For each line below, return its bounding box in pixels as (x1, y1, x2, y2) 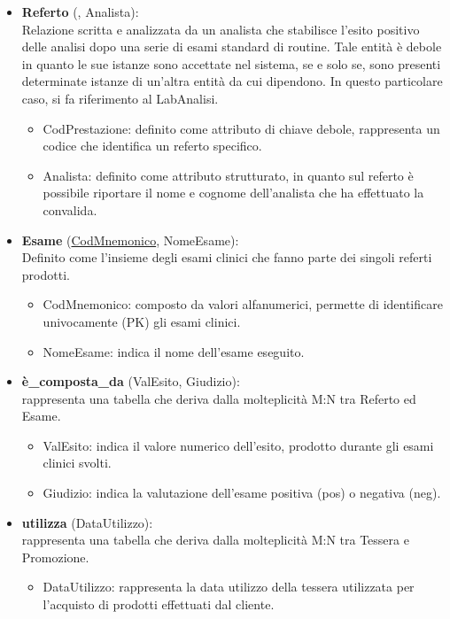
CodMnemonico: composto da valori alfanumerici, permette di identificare (43, 295, 443, 313)
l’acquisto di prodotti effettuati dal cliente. (43, 595, 275, 614)
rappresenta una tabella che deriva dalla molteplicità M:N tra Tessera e (21, 530, 409, 549)
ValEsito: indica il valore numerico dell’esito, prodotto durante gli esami (43, 436, 434, 454)
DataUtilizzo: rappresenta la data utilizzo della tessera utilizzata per (43, 577, 415, 596)
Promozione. (21, 547, 89, 566)
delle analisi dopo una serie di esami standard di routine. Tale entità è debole (21, 37, 442, 56)
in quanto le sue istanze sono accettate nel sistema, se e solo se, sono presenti (21, 54, 441, 73)
